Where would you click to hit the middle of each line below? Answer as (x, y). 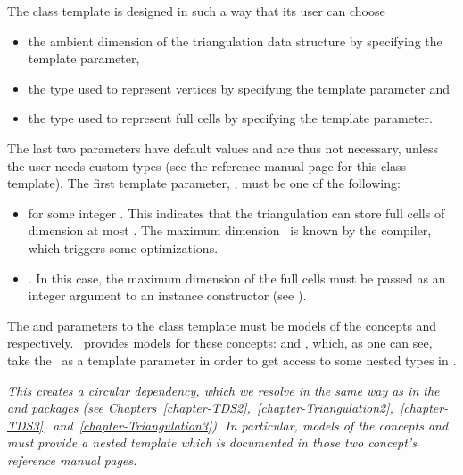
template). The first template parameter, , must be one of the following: (204, 183)
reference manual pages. (72, 459)
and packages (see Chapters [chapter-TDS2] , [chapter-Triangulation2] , (200, 408)
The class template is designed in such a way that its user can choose (196, 11)
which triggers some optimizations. (123, 247)
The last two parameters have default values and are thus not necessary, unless (223, 147)
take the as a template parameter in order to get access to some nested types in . (232, 360)
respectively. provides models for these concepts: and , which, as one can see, (220, 343)
